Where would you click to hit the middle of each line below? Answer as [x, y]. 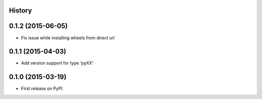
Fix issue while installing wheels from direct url [68, 38]
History [21, 10]
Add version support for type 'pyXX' [57, 63]
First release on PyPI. [42, 89]
